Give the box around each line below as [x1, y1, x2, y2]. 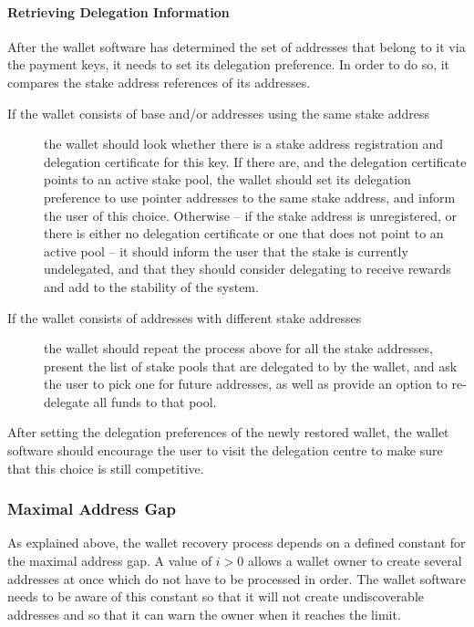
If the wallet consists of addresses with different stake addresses [7, 308, 362, 327]
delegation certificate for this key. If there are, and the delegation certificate [44, 152, 467, 171]
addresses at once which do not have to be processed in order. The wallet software [7, 569, 467, 588]
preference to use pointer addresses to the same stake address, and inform [44, 187, 456, 206]
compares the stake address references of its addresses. [7, 72, 311, 91]
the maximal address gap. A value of [7, 551, 212, 570]
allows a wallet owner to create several [248, 551, 462, 570]
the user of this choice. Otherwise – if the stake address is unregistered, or [44, 205, 458, 225]
